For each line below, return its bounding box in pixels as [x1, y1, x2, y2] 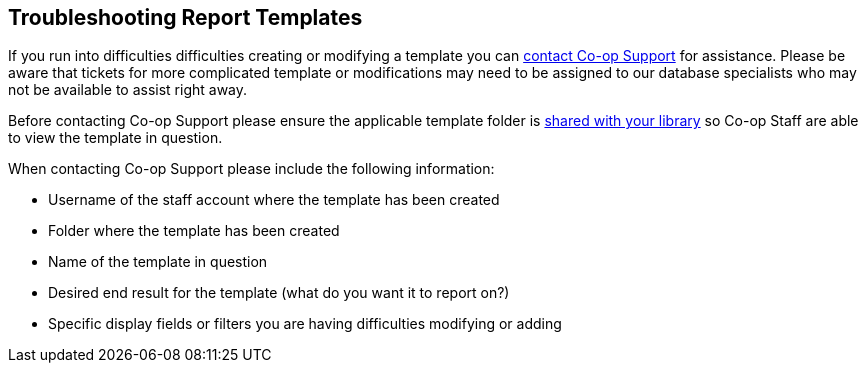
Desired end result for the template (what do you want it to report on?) [48, 284, 510, 302]
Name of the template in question [48, 253, 268, 271]
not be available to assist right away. [8, 81, 248, 99]
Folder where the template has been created [48, 222, 340, 240]
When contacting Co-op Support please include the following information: [8, 160, 495, 178]
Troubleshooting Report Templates [8, 5, 363, 30]
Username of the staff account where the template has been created [48, 191, 500, 209]
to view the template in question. [8, 129, 223, 147]
